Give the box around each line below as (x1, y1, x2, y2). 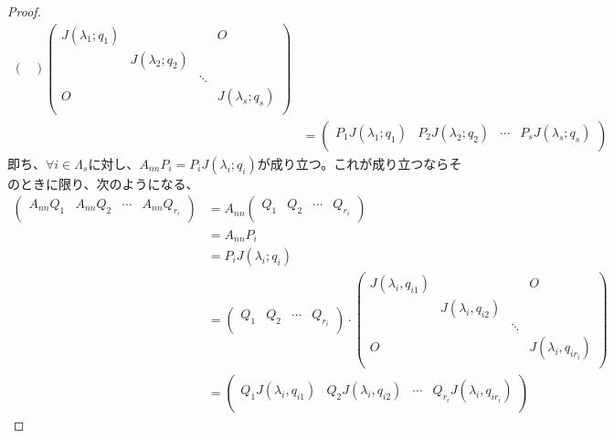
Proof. (7, 2, 41, 20)
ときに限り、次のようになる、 (19, 173, 199, 193)
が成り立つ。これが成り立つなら (257, 153, 450, 172)
